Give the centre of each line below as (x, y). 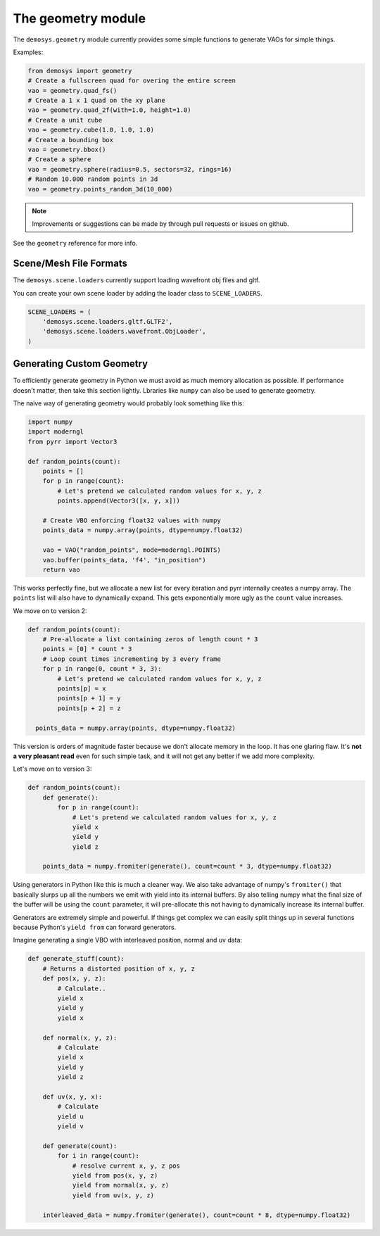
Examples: (28, 52)
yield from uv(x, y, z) (113, 1195)
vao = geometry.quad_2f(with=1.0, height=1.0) (109, 110)
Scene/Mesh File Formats (70, 264)
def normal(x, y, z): (80, 1038)
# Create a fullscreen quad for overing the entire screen (132, 81)
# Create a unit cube (65, 120)
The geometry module (79, 18)
